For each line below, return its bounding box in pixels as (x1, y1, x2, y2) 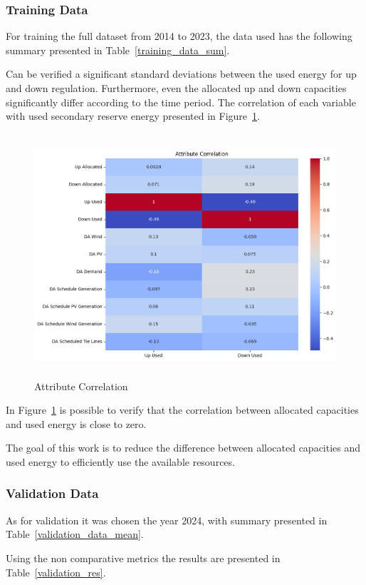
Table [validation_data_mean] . (6, 526, 144, 541)
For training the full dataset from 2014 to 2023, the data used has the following (6, 29, 352, 44)
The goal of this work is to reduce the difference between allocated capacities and (6, 440, 361, 455)
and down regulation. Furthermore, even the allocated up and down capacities (6, 81, 347, 95)
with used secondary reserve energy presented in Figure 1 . (6, 108, 260, 123)
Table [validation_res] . (6, 564, 106, 579)
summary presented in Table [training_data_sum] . (6, 42, 230, 57)
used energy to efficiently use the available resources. (6, 454, 235, 469)
